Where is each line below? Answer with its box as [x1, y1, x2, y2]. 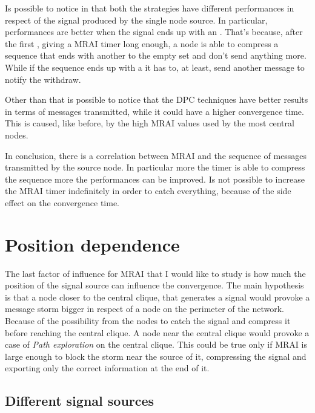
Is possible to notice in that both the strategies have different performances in [5, 2, 294, 14]
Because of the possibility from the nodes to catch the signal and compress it [5, 314, 291, 327]
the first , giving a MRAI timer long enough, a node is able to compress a [5, 37, 279, 50]
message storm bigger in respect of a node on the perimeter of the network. [5, 302, 284, 315]
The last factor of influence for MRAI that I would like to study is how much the [5, 267, 306, 279]
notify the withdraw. [5, 73, 81, 85]
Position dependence [5, 232, 180, 256]
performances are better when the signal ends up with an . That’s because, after [5, 25, 303, 38]
